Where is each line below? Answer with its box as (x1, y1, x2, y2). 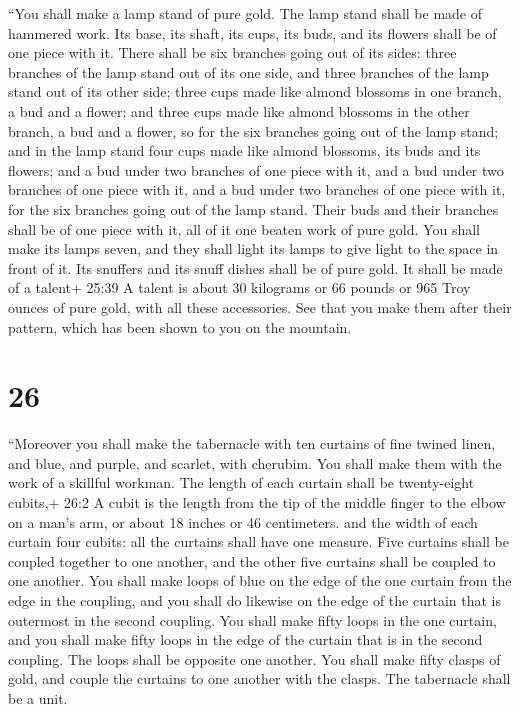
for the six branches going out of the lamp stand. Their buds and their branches (8, 198, 499, 219)
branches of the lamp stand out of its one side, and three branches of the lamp (8, 61, 489, 82)
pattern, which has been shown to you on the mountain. (8, 316, 352, 337)
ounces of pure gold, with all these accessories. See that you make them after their (8, 296, 512, 317)
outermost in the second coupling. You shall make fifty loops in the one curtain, (8, 609, 497, 630)
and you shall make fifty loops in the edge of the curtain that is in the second (8, 629, 483, 650)
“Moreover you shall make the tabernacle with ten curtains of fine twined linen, (8, 433, 496, 454)
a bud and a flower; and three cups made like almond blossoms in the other (8, 100, 470, 121)
